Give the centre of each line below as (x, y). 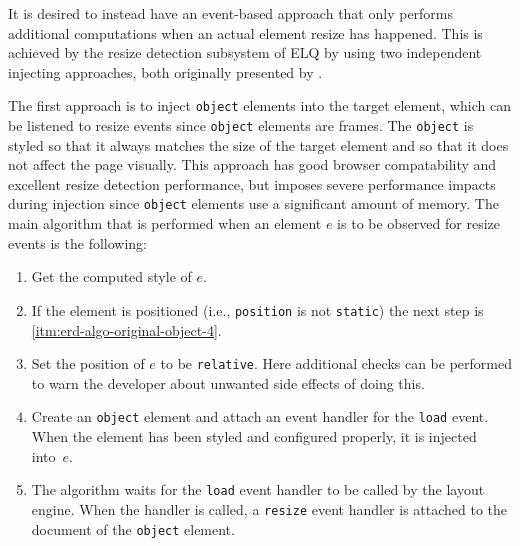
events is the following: (77, 242)
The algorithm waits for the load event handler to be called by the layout (258, 489)
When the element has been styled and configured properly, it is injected (254, 436)
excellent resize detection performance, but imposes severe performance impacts (252, 183)
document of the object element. (133, 528)
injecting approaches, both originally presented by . (165, 71)
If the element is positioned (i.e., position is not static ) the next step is (257, 309)
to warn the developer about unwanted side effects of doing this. (228, 382)
